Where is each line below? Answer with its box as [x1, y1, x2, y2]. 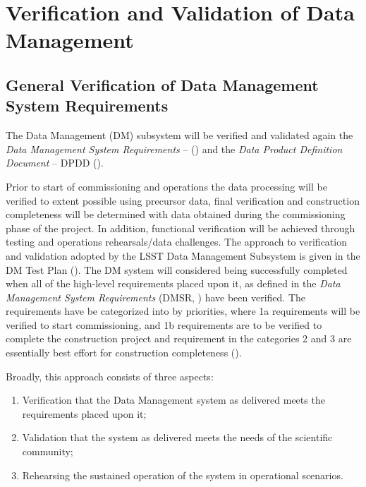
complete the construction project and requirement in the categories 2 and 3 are [6, 331, 352, 346]
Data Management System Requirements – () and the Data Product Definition [6, 141, 343, 156]
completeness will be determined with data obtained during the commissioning [6, 207, 346, 222]
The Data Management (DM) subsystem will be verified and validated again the [6, 128, 353, 143]
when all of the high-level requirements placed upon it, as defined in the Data [6, 276, 341, 291]
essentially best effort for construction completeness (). [6, 345, 242, 360]
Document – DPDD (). [6, 155, 104, 170]
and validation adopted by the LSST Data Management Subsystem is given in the [6, 248, 360, 263]
